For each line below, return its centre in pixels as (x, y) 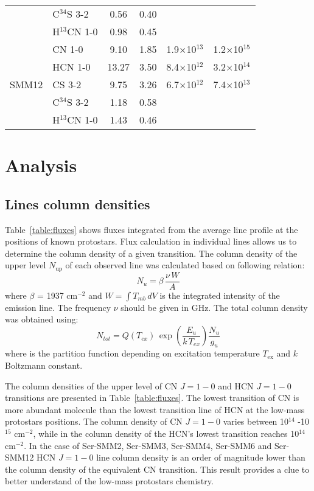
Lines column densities (78, 204)
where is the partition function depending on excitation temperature (132, 353)
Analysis (41, 165)
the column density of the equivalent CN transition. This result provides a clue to (157, 469)
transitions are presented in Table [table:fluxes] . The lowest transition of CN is (152, 398)
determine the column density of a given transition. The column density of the (151, 253)
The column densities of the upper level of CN (91, 385)
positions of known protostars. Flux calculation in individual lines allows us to (151, 241)
